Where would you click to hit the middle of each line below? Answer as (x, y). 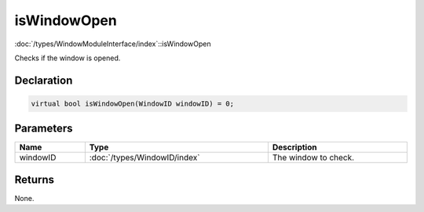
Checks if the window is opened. (68, 58)
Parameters (44, 129)
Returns (35, 180)
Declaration (44, 80)
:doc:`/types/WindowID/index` (144, 158)
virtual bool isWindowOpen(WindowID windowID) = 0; (133, 103)
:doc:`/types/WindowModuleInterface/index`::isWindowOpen (113, 44)
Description (294, 147)
